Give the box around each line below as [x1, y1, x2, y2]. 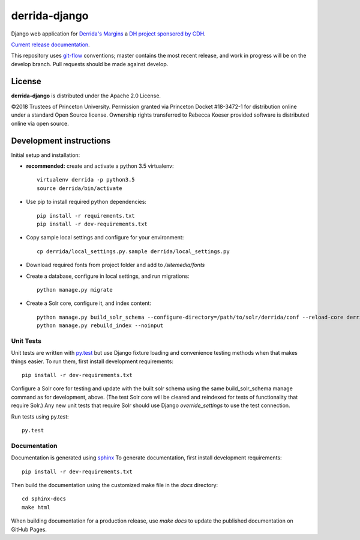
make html [22, 504, 50, 511]
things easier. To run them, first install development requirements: [11, 358, 174, 365]
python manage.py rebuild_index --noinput [37, 322, 164, 329]
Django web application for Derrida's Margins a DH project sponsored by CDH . [11, 30, 206, 37]
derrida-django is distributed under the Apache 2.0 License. [11, 92, 161, 99]
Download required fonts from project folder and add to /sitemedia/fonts [26, 262, 205, 269]
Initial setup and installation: [11, 151, 80, 159]
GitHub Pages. [11, 526, 47, 533]
